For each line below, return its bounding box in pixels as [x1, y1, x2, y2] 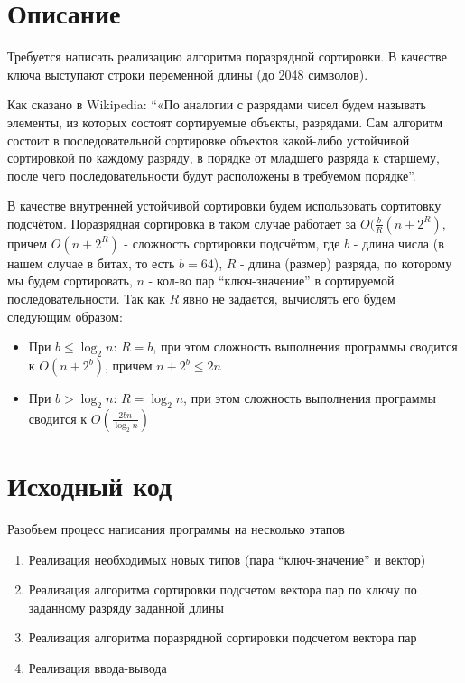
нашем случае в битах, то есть [7, 253, 175, 272]
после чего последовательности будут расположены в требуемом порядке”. [7, 165, 416, 184]
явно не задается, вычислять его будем [182, 289, 395, 308]
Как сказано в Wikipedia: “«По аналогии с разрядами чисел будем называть [7, 95, 426, 114]
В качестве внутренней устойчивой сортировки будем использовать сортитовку [7, 196, 442, 215]
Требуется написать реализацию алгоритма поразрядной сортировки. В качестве [7, 47, 447, 66]
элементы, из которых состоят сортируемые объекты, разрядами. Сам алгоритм [7, 112, 443, 131]
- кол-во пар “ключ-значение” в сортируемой [148, 271, 395, 290]
